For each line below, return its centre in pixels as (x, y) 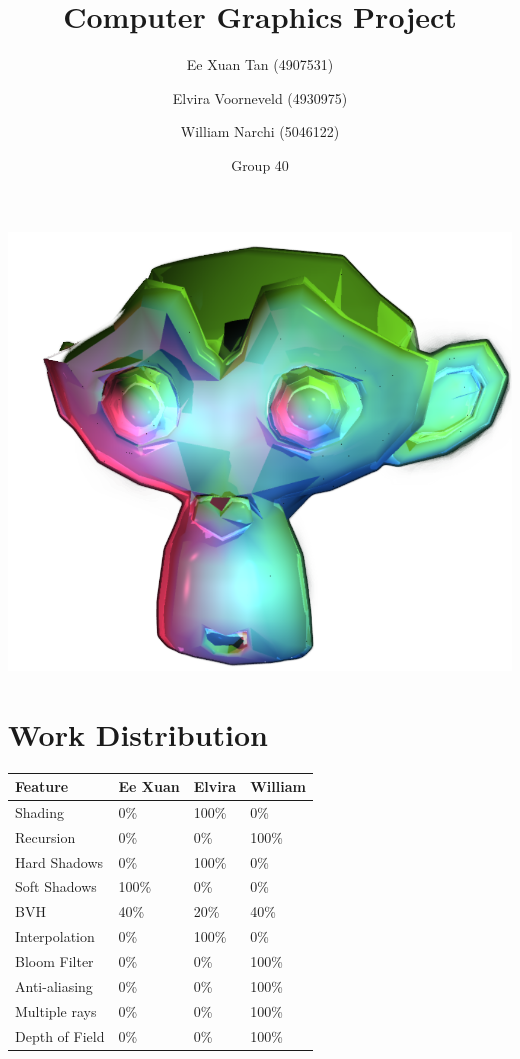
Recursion (45, 836)
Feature (42, 786)
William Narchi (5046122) (260, 131)
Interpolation (55, 936)
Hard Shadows (59, 861)
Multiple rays (56, 1010)
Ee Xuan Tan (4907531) (260, 64)
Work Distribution (138, 733)
